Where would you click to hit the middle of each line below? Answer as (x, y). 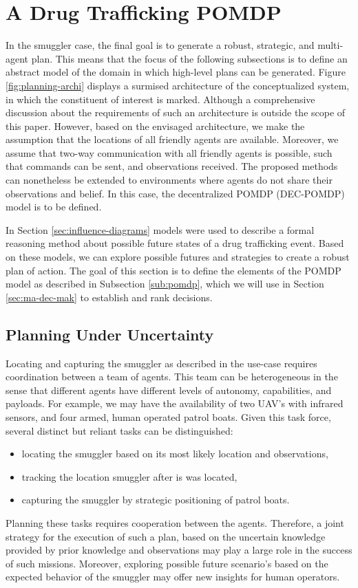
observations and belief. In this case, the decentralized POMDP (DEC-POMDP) (175, 193)
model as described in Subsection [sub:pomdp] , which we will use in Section (165, 284)
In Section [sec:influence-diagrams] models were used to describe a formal (160, 229)
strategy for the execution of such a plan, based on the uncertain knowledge (166, 536)
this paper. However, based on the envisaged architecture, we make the (155, 126)
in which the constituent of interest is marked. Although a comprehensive (160, 99)
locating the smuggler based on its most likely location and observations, (175, 454)
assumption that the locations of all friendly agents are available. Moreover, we (172, 139)
